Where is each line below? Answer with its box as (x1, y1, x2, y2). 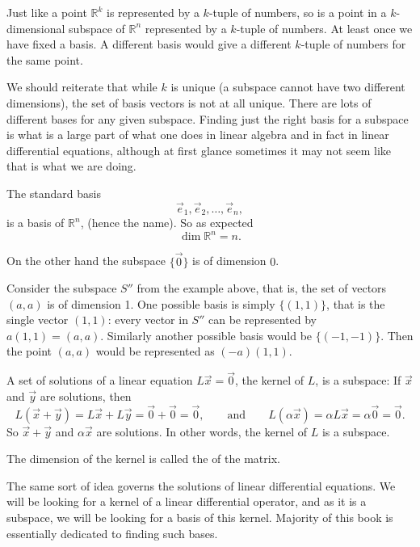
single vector (6, 311, 69, 328)
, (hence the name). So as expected (80, 214, 254, 231)
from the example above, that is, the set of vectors (136, 280, 387, 297)
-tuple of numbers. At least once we (236, 19, 413, 36)
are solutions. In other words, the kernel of (96, 423, 308, 440)
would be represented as (95, 343, 215, 360)
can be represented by (208, 311, 317, 328)
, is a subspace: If (315, 372, 401, 389)
